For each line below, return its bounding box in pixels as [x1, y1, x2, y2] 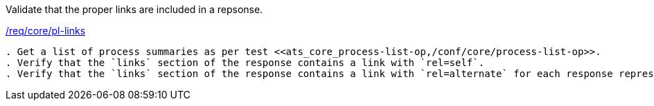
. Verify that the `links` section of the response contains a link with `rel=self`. [6, 57, 485, 68]
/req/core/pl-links [6, 25, 86, 36]
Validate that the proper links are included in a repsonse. [6, 3, 263, 15]
